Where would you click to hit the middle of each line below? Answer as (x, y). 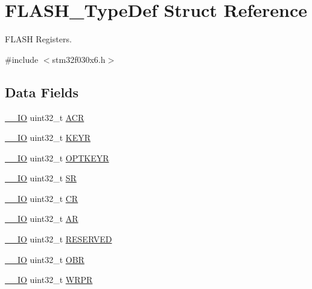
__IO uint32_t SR (41, 178)
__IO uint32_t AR (42, 219)
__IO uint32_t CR (42, 198)
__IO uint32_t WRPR (49, 280)
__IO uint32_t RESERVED (59, 239)
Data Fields (42, 92)
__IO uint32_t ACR (45, 117)
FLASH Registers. (38, 39)
